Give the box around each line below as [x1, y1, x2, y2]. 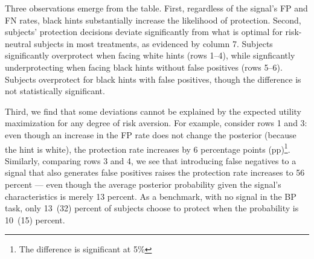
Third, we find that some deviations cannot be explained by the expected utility [5, 104, 301, 117]
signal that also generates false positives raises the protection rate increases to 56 [5, 166, 305, 179]
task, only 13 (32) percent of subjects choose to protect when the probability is [5, 202, 299, 214]
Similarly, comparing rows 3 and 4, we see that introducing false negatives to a [5, 154, 296, 167]
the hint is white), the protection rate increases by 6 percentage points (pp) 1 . [5, 141, 290, 155]
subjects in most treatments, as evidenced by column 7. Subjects [34, 37, 273, 50]
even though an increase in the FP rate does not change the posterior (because [5, 128, 296, 141]
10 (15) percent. [5, 213, 65, 226]
